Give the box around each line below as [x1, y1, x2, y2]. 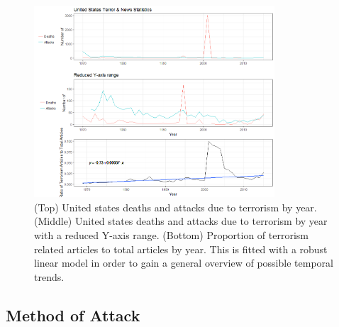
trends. [34, 269, 65, 284]
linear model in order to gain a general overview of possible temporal [34, 255, 333, 270]
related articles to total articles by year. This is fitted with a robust [34, 241, 328, 256]
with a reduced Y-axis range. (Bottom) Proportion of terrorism [34, 227, 309, 242]
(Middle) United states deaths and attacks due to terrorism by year [34, 214, 328, 228]
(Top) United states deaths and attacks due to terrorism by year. [34, 199, 317, 214]
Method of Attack [6, 304, 140, 326]
